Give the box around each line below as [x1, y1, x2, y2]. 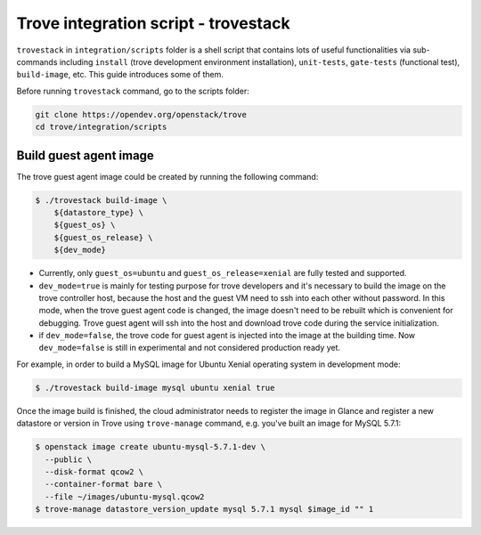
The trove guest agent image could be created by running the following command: [16, 171, 319, 182]
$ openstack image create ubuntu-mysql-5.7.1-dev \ [35, 442, 266, 452]
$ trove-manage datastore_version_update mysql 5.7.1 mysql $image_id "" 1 [35, 504, 374, 515]
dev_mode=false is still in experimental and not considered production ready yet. [38, 343, 341, 353]
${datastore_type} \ [53, 207, 144, 217]
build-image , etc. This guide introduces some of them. [16, 69, 224, 80]
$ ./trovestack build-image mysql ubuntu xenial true [35, 383, 275, 393]
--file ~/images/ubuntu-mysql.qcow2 [45, 491, 205, 502]
